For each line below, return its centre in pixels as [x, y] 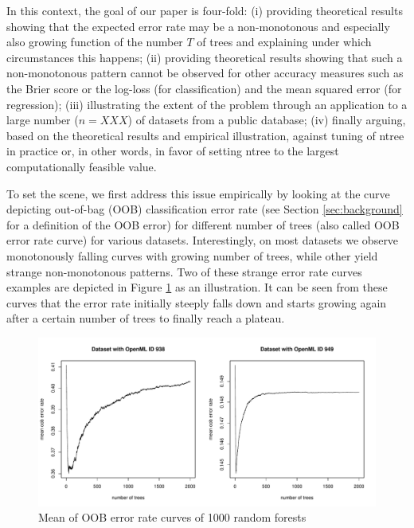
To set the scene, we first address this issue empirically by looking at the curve [198, 193]
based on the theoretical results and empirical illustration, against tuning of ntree [205, 135]
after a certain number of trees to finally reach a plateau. [146, 318]
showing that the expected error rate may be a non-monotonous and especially [198, 26]
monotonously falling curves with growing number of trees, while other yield [192, 255]
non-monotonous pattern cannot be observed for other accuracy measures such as [205, 73]
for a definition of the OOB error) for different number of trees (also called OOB [203, 224]
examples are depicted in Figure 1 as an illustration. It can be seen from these [197, 287]
